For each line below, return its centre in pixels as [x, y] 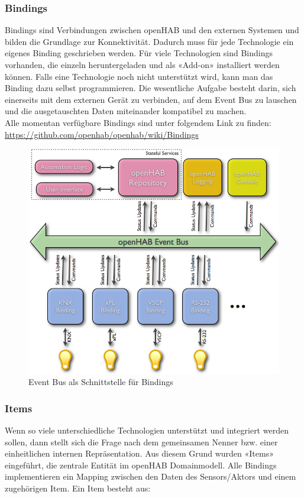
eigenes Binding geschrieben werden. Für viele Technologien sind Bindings [139, 53]
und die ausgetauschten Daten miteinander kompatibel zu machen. [126, 111]
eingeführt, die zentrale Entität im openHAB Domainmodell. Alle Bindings [141, 465]
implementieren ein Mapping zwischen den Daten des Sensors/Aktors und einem [151, 476]
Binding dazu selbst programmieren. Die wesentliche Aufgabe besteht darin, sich [151, 88]
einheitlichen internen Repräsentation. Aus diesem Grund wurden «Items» [139, 453]
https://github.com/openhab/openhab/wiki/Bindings [102, 134]
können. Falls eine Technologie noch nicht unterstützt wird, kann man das [139, 76]
